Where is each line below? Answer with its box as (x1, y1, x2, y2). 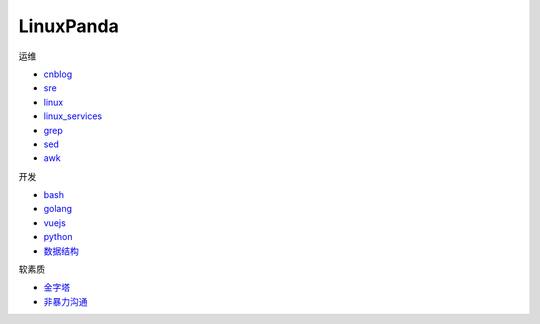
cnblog (43, 68, 73, 80)
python (43, 231, 73, 243)
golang (43, 203, 73, 215)
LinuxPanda (18, 15, 119, 37)
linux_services (43, 110, 103, 122)
